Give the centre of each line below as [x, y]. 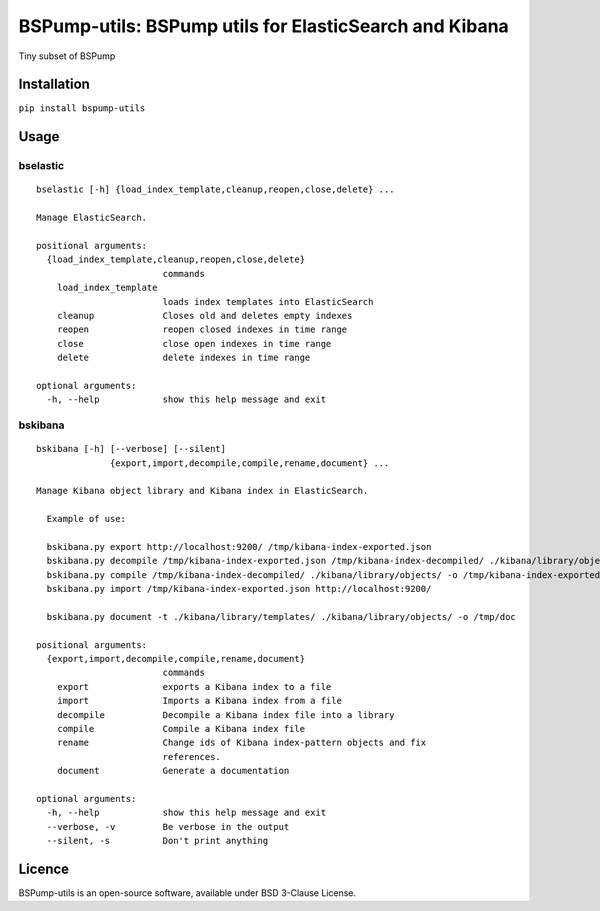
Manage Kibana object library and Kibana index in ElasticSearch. [202, 491]
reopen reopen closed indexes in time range [202, 329]
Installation [54, 84]
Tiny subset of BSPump [67, 56]
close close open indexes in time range [194, 343]
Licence [44, 868]
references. [192, 756]
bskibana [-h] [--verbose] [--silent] [131, 449]
